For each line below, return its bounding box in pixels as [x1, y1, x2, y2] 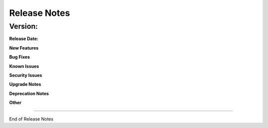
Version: [9, 22, 38, 31]
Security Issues [9, 72, 42, 78]
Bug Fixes [9, 54, 30, 60]
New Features [9, 45, 39, 51]
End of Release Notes [9, 116, 54, 122]
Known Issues [9, 63, 39, 69]
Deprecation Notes [9, 90, 49, 96]
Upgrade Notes [9, 81, 42, 87]
